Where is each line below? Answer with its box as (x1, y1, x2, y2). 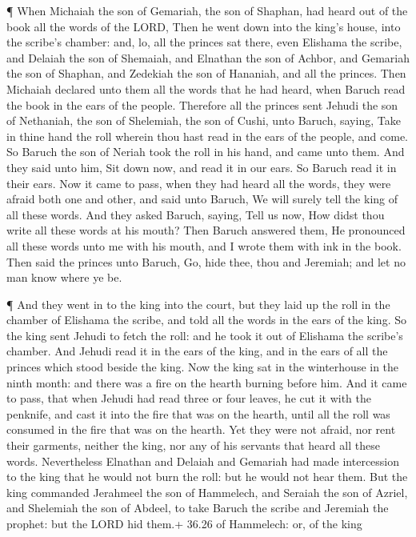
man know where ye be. (6, 269, 122, 286)
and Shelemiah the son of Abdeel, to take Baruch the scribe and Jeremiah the (6, 499, 389, 516)
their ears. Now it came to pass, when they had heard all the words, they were (6, 174, 391, 191)
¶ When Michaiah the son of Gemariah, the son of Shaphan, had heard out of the (6, 2, 408, 18)
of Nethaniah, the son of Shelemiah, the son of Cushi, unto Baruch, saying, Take (6, 112, 401, 129)
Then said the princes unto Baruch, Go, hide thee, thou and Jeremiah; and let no (6, 253, 406, 270)
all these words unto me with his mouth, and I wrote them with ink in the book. (6, 237, 402, 254)
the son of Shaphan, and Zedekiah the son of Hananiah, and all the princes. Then (6, 65, 406, 82)
